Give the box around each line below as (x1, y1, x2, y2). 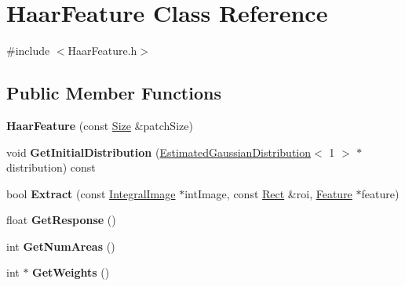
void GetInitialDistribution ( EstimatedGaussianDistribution (6, 143, 312, 160)
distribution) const (6, 159, 96, 176)
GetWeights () (32, 264, 110, 281)
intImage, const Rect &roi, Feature (184, 185, 352, 201)
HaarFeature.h (67, 42, 137, 59)
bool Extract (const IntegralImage (6, 185, 176, 201)
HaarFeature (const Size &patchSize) (6, 117, 193, 133)
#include (6, 42, 50, 59)
